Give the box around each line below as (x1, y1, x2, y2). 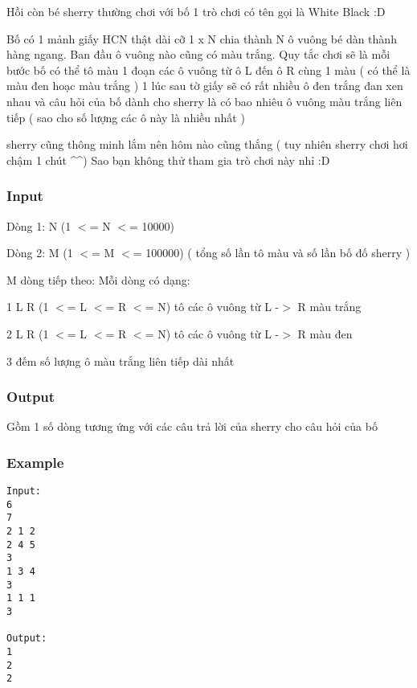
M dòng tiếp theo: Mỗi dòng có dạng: (6, 271, 190, 288)
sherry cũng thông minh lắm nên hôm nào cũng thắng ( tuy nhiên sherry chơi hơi (6, 136, 408, 153)
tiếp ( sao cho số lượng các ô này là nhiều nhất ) (6, 109, 245, 125)
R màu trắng (297, 298, 362, 315)
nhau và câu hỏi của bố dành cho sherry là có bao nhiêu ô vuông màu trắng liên (6, 92, 403, 109)
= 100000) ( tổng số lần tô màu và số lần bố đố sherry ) (133, 244, 411, 261)
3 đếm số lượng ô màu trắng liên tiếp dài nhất (6, 352, 235, 369)
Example (6, 452, 64, 472)
